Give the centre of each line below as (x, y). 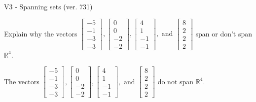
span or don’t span (224, 33)
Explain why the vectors (41, 33)
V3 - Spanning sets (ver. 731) (48, 6)
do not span (176, 81)
